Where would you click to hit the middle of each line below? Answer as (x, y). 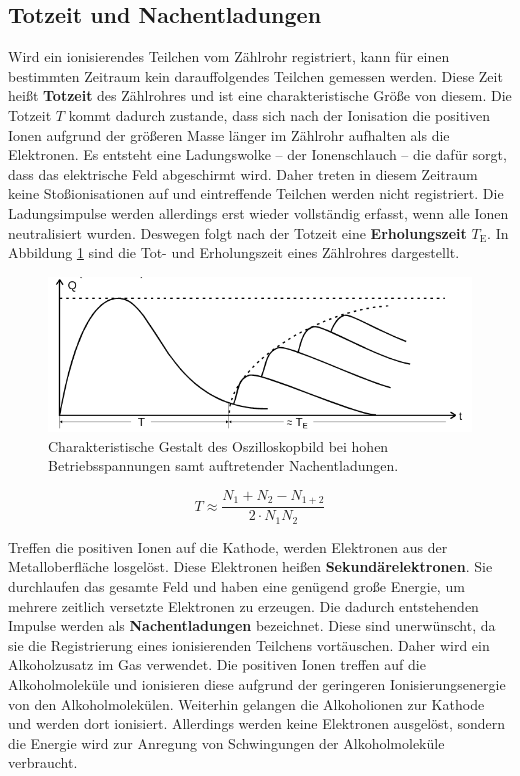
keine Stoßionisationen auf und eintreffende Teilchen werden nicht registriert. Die (256, 193)
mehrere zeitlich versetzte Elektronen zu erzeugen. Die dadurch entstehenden (243, 605)
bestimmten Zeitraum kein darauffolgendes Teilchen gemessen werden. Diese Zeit (255, 75)
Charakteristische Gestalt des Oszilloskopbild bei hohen (218, 445)
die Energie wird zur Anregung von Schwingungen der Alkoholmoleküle (226, 742)
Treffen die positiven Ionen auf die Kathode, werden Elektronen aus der (228, 546)
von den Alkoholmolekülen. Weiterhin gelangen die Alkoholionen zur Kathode (246, 703)
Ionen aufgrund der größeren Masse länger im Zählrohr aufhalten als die (229, 134)
